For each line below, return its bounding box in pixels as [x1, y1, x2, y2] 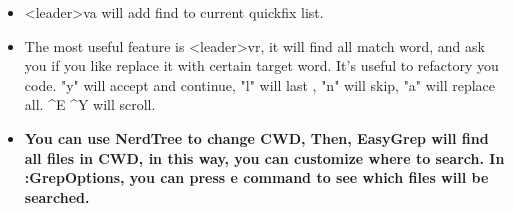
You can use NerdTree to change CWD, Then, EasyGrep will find [24, 127, 489, 148]
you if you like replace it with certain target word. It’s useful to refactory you [24, 55, 499, 76]
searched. [24, 186, 90, 207]
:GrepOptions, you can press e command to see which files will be [24, 167, 489, 188]
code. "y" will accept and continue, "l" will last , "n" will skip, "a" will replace [24, 74, 496, 95]
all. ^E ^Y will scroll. [24, 94, 156, 115]
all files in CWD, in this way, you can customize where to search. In [24, 147, 505, 168]
